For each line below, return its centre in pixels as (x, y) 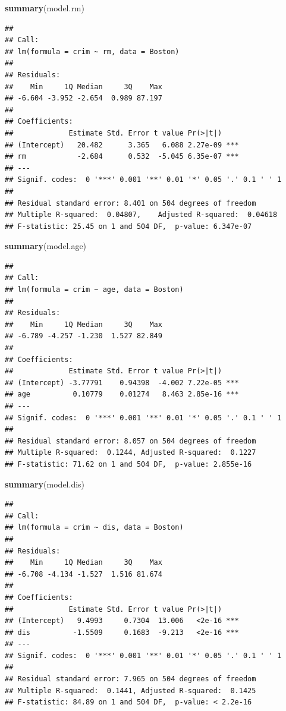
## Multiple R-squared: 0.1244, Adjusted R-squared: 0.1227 (131, 453)
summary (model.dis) (45, 484)
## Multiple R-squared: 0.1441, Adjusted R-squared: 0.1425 (131, 690)
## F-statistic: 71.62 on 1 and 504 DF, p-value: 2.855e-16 (128, 464)
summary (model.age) (46, 246)
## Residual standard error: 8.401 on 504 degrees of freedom (131, 203)
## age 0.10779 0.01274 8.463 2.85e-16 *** (122, 394)
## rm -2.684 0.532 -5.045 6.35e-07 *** (122, 157)
